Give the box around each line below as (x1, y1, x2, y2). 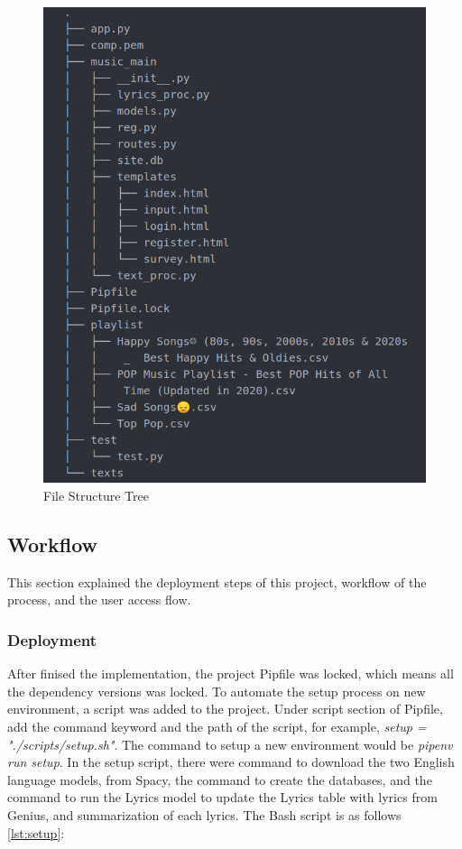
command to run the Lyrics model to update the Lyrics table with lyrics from (7, 788, 438, 807)
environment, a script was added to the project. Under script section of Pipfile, (7, 699, 443, 718)
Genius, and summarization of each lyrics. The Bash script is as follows (7, 805, 402, 824)
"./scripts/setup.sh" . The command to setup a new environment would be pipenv (7, 734, 453, 753)
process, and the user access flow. (7, 590, 191, 609)
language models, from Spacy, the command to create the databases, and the (7, 770, 432, 789)
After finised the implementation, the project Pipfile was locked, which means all (7, 664, 454, 683)
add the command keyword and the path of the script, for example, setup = (7, 716, 427, 735)
